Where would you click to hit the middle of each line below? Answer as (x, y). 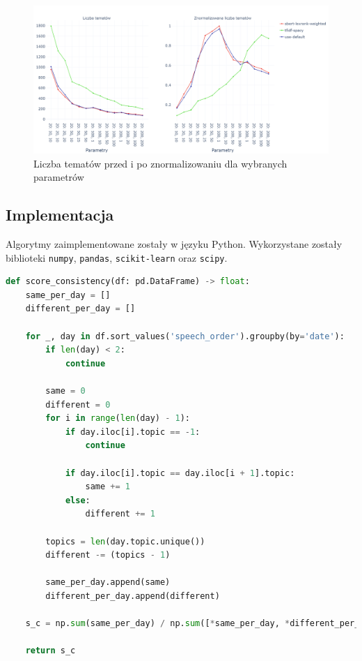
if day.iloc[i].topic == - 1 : (133, 432)
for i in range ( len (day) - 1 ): (118, 418)
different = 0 (78, 404)
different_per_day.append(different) (133, 596)
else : (78, 500)
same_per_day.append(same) (108, 582)
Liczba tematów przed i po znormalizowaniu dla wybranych (160, 163)
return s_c (50, 651)
